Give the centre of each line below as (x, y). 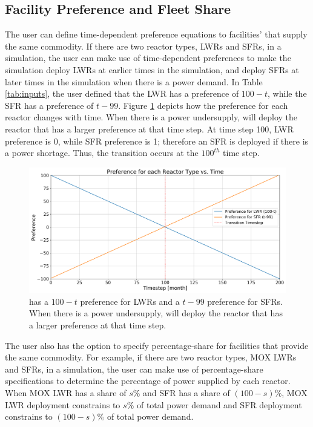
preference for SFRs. (245, 301)
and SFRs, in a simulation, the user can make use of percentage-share (134, 369)
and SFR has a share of (186, 392)
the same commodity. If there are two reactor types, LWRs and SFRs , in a (143, 46)
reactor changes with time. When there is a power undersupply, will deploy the (151, 117)
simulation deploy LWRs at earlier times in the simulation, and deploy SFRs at (152, 69)
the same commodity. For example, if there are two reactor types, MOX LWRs (151, 357)
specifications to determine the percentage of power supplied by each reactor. (148, 381)
